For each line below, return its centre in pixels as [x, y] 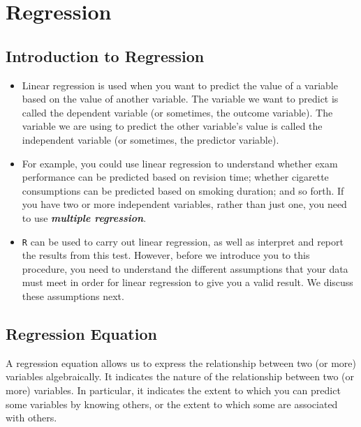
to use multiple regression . [84, 217]
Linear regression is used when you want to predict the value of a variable [180, 85]
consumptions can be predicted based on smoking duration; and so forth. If [183, 190]
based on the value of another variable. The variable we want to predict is [180, 99]
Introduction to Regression [105, 55]
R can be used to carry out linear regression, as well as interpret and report [183, 241]
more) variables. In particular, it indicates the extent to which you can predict [173, 390]
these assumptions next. [73, 295]
